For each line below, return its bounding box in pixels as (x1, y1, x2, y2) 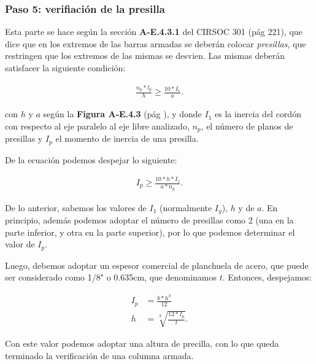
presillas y (5, 132, 43, 145)
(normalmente (159, 201, 212, 214)
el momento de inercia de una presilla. (55, 132, 199, 145)
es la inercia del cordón (215, 107, 301, 120)
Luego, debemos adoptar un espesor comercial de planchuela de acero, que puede (5, 258, 309, 271)
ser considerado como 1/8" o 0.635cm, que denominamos (5, 271, 217, 284)
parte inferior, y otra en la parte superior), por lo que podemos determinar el (5, 225, 295, 238)
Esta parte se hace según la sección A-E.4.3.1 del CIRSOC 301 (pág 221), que (5, 25, 303, 38)
